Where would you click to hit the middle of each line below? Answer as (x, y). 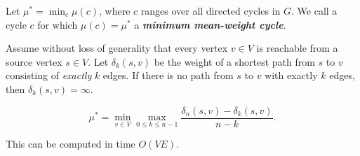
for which (58, 24)
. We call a (314, 10)
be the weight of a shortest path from (234, 61)
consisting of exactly (49, 75)
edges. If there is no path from (168, 75)
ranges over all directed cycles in (211, 10)
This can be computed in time (71, 144)
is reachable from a (297, 48)
